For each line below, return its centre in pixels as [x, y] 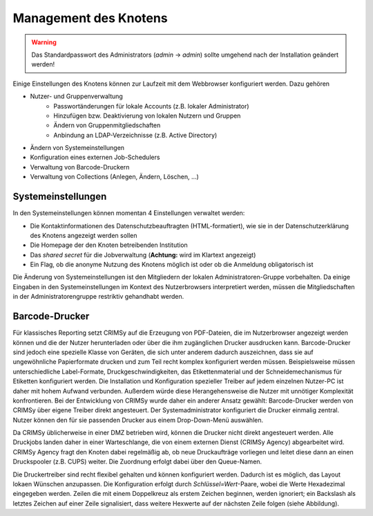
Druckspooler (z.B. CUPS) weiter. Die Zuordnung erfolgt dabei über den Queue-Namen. [137, 462]
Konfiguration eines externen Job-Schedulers [95, 157]
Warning [44, 42]
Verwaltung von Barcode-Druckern [80, 167]
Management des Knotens [90, 18]
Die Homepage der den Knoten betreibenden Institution [109, 245]
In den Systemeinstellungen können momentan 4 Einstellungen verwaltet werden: [129, 213]
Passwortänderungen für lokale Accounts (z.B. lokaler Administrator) [151, 106]
